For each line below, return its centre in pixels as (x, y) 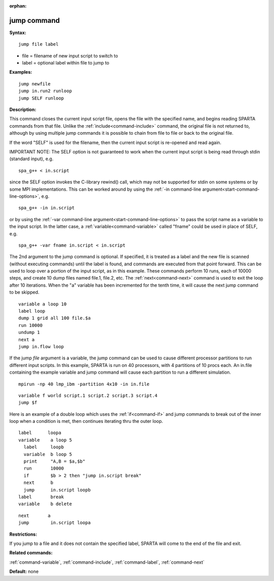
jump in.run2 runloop (45, 91)
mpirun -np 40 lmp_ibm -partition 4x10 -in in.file (84, 384)
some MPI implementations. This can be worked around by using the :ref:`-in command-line (105, 189)
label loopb (44, 447)
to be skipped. (24, 292)
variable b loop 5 (48, 454)
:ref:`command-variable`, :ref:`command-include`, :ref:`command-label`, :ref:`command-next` (107, 562)
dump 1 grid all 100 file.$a (55, 318)
